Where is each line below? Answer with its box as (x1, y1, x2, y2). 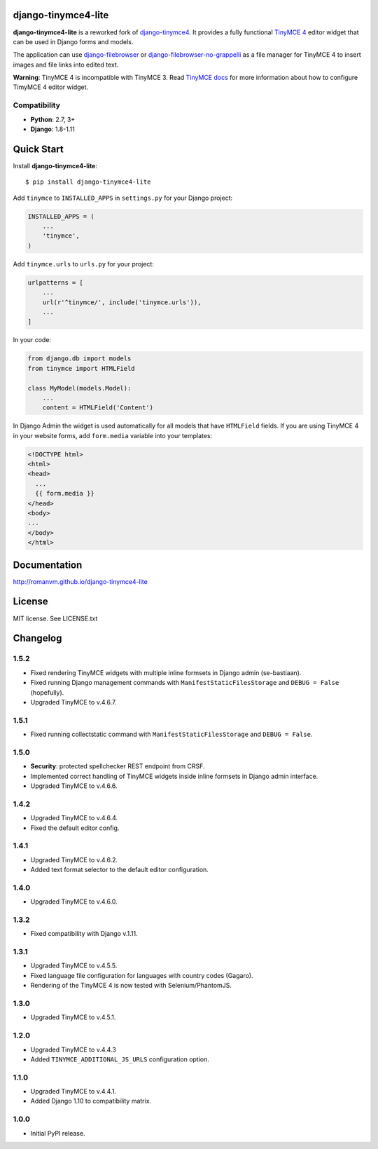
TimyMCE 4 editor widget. (13, 83, 89, 91)
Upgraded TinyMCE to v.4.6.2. (30, 855, 118, 864)
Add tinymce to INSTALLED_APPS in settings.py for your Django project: (13, 193, 233, 202)
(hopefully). (30, 688, 64, 697)
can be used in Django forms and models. (13, 37, 134, 46)
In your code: (13, 336, 52, 344)
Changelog (13, 632, 62, 644)
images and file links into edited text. (13, 60, 119, 69)
